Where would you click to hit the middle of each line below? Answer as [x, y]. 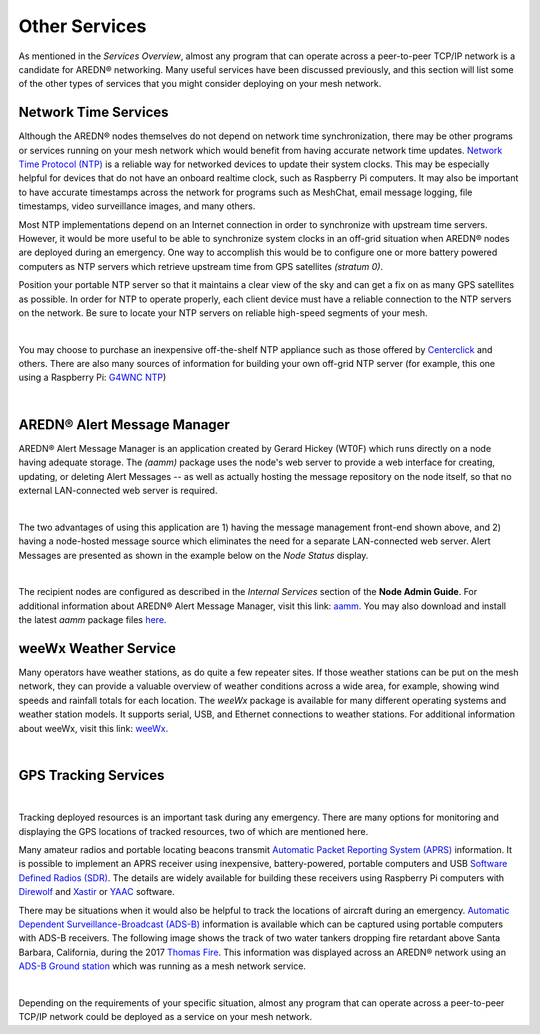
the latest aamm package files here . [92, 620]
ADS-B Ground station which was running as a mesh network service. [162, 966]
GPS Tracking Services [91, 775]
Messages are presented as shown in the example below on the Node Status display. [193, 555]
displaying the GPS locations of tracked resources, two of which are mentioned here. [193, 831]
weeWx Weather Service [97, 648]
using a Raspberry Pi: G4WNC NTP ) [92, 377]
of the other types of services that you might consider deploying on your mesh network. [200, 84]
